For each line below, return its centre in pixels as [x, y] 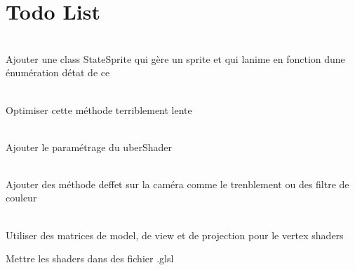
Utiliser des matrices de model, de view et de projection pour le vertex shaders [175, 235]
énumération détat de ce [58, 72]
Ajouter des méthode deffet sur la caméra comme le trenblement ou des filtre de [177, 184]
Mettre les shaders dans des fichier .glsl [90, 258]
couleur [21, 198]
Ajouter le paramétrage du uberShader [89, 147]
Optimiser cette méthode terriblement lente [99, 109]
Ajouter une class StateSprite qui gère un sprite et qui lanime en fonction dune [175, 58]
